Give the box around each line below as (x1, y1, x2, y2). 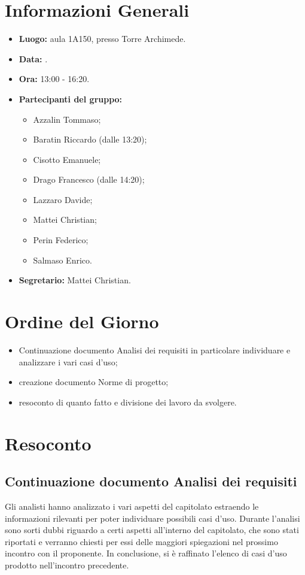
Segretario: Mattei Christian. (19, 274, 131, 286)
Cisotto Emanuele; (33, 153, 101, 165)
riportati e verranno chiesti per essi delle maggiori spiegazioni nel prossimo (5, 535, 278, 547)
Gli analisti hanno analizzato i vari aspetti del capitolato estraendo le (5, 500, 259, 512)
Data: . (19, 52, 48, 65)
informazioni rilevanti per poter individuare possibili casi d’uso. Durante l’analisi (5, 512, 300, 524)
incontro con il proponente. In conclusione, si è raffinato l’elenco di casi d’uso (5, 547, 287, 559)
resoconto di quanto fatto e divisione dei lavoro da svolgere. (19, 395, 237, 408)
